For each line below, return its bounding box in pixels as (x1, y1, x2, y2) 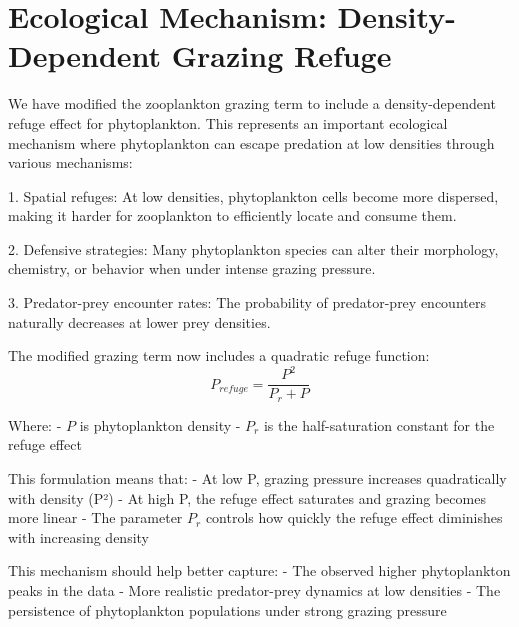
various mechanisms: (8, 152, 133, 173)
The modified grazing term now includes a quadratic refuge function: (8, 345, 430, 366)
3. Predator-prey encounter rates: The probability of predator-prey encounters (8, 292, 486, 313)
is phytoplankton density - (79, 414, 241, 435)
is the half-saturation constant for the (263, 414, 495, 435)
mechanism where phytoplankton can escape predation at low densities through (8, 132, 495, 153)
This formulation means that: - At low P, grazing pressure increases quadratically (8, 468, 507, 489)
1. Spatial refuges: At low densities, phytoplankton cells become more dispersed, (8, 185, 499, 206)
